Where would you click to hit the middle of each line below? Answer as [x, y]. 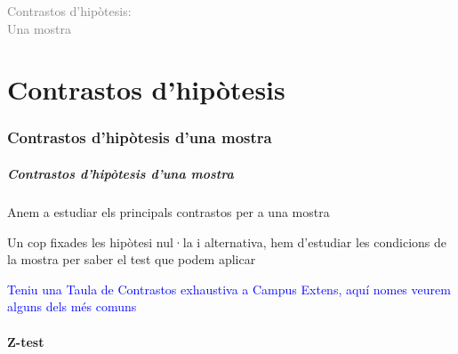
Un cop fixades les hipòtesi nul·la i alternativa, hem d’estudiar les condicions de [227, 241]
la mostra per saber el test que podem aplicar [132, 259]
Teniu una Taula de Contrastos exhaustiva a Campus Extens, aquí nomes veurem [229, 289]
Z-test [26, 341]
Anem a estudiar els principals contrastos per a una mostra [169, 211]
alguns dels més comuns [72, 306]
